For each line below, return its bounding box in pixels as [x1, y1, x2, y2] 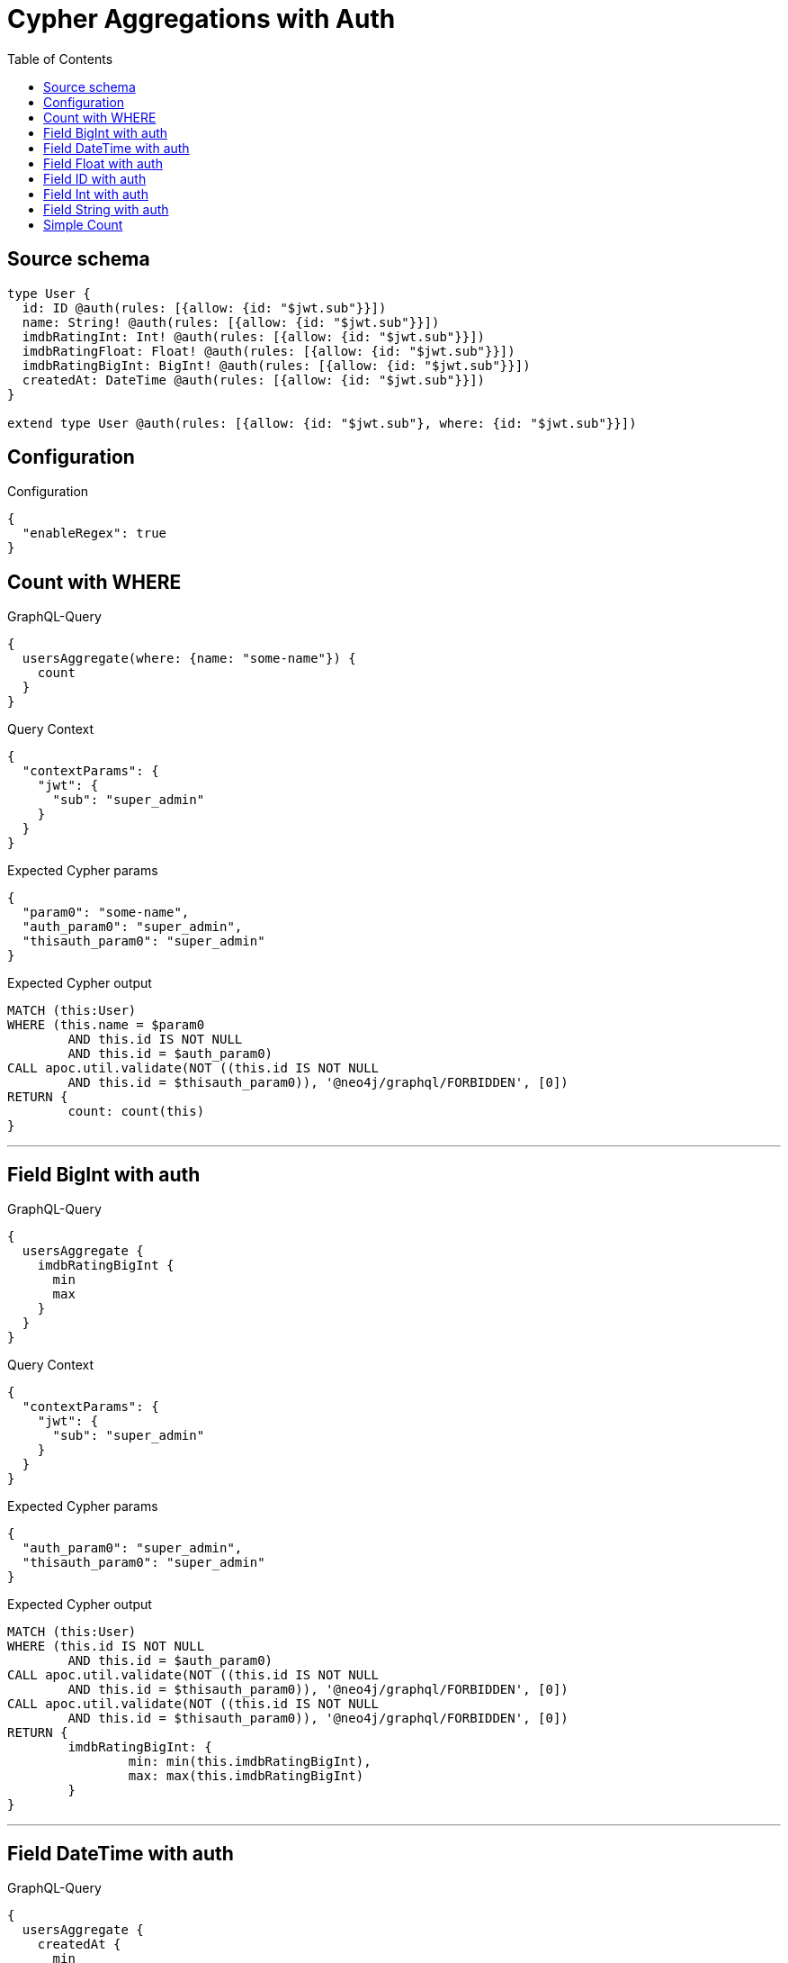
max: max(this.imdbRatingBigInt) [128, 1769, 364, 1784]
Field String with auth [43, 201, 169, 217]
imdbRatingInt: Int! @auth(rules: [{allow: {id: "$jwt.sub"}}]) [22, 329, 486, 344]
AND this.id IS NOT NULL [67, 1032, 243, 1047]
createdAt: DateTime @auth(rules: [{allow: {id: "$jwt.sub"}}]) [22, 372, 486, 387]
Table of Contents [7, 50, 113, 67]
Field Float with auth [43, 155, 163, 171]
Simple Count [43, 216, 123, 232]
